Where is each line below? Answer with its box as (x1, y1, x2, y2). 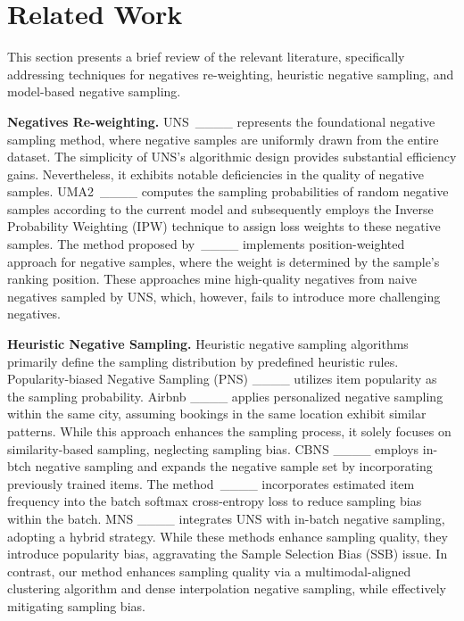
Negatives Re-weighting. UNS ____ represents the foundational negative (7, 112, 435, 130)
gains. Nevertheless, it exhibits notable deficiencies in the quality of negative (7, 164, 425, 183)
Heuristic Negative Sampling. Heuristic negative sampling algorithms (7, 335, 409, 353)
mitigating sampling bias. (7, 596, 145, 615)
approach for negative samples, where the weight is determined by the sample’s (7, 252, 440, 270)
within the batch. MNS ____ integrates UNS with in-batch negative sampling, (7, 509, 445, 527)
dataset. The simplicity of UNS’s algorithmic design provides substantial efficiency (7, 147, 457, 166)
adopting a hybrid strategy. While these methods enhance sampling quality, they (7, 526, 448, 545)
